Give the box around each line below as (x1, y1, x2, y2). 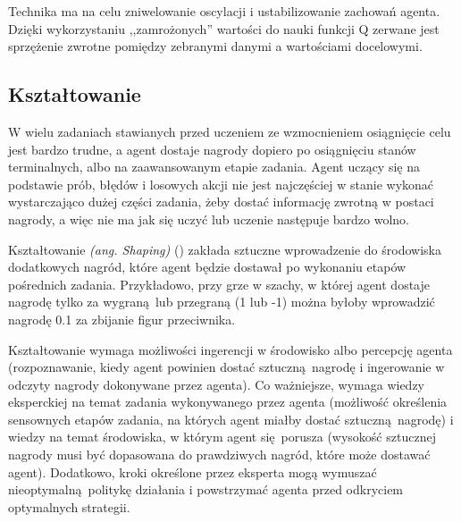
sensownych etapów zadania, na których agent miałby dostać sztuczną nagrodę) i (8, 409, 454, 428)
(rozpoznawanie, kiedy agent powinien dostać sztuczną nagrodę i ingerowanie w (8, 358, 445, 376)
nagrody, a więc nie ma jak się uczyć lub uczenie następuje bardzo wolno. (8, 209, 409, 228)
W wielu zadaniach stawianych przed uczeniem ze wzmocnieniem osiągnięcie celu (8, 122, 451, 140)
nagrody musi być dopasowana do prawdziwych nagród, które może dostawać (8, 445, 431, 464)
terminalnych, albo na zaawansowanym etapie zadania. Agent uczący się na (8, 157, 420, 176)
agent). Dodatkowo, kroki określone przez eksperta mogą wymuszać (8, 462, 377, 481)
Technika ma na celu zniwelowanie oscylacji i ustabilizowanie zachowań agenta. (8, 2, 440, 20)
